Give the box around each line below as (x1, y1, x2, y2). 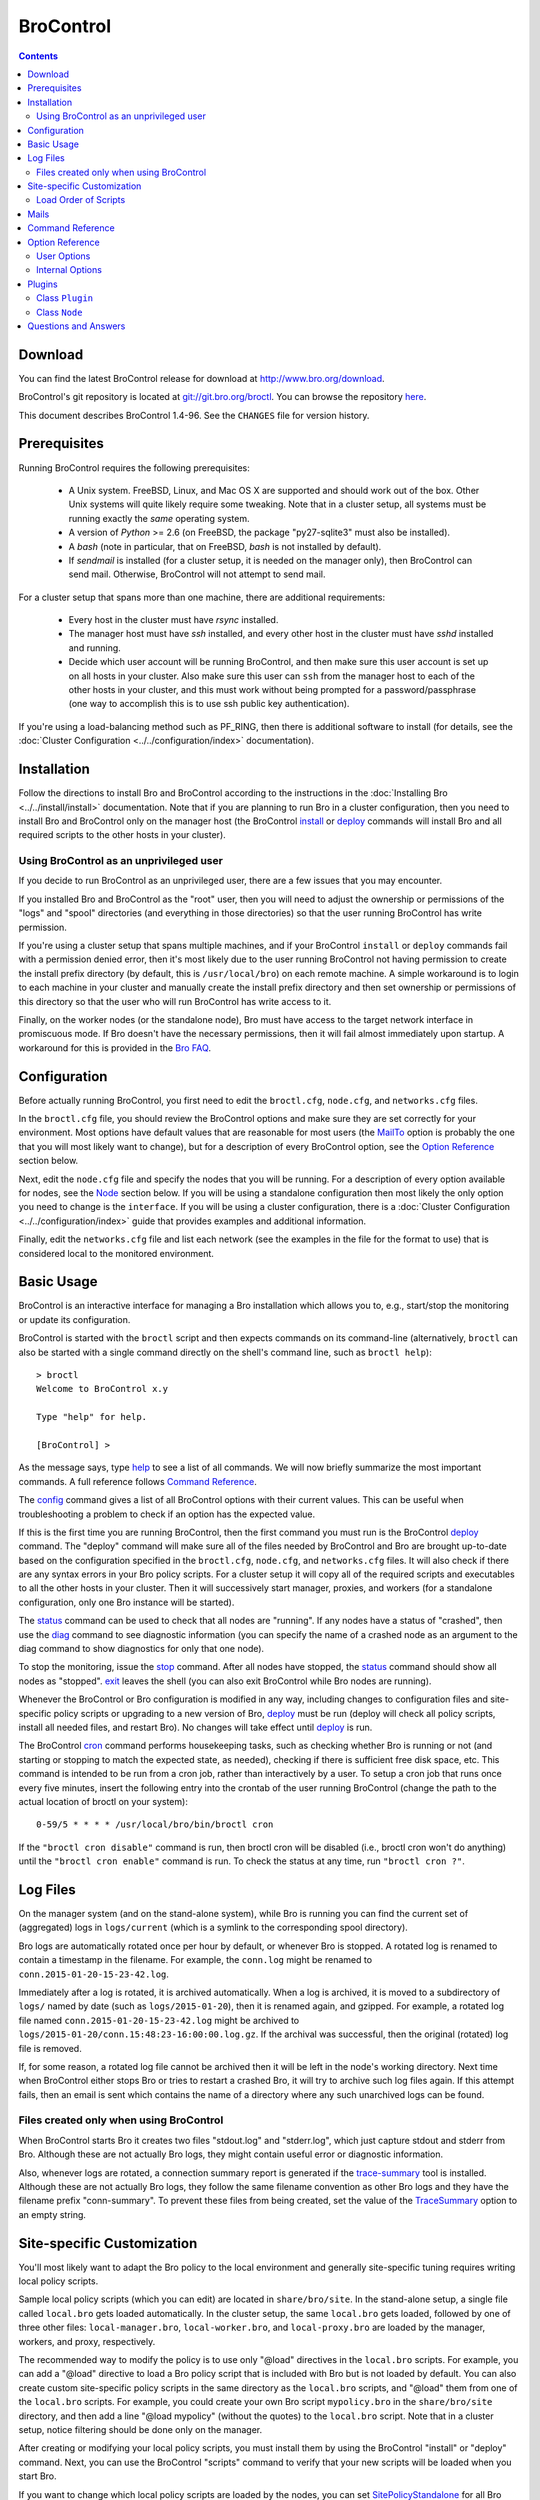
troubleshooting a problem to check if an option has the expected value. (18, 1508, 316, 1520)
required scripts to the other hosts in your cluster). (18, 829, 227, 841)
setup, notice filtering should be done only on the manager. (18, 2424, 263, 2435)
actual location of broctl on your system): (18, 1795, 189, 1807)
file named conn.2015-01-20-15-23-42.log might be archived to (18, 2014, 300, 2026)
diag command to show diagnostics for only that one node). (18, 1643, 265, 1655)
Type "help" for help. (36, 1411, 148, 1423)
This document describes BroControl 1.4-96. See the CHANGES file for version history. (18, 409, 370, 421)
